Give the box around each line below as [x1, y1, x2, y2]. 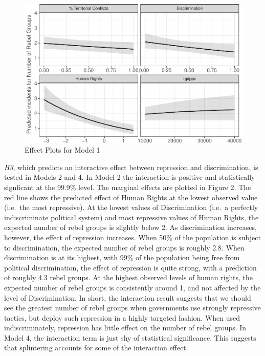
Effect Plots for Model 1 [25, 144, 100, 155]
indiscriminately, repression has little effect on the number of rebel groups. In [4, 322, 247, 333]
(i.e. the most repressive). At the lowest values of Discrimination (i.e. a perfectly [4, 202, 258, 213]
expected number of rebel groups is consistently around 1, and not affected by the [4, 282, 261, 292]
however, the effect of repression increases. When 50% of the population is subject [4, 232, 261, 242]
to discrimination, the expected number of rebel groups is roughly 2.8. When [4, 242, 245, 253]
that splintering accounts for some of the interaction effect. [4, 342, 188, 353]
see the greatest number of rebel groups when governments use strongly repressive [4, 302, 261, 313]
